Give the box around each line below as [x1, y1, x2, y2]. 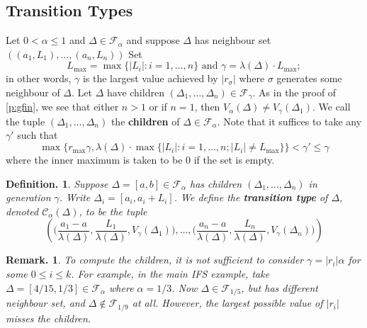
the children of [111, 113, 180, 128]
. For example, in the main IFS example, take [71, 266, 270, 281]
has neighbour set [194, 33, 271, 47]
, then [194, 99, 220, 114]
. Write [59, 190, 91, 205]
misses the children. [6, 310, 91, 325]
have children [106, 84, 164, 99]
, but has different [241, 280, 318, 295]
